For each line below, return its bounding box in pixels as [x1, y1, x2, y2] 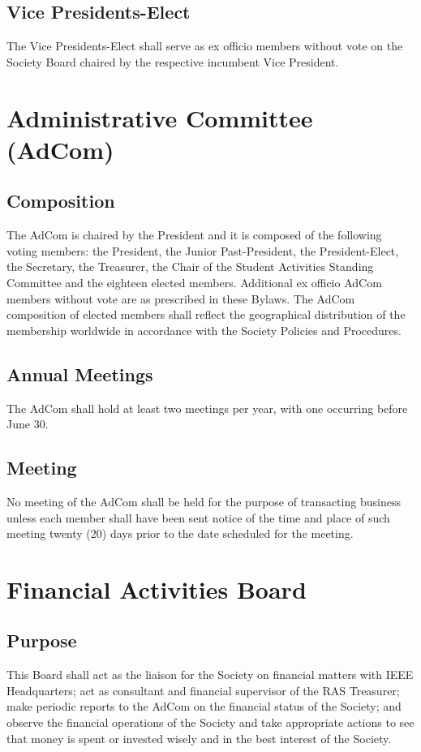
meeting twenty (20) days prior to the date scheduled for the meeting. [6, 525, 354, 542]
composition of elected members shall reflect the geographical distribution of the [6, 306, 406, 323]
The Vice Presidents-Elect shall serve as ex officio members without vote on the [6, 37, 403, 54]
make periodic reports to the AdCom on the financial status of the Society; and [6, 698, 402, 715]
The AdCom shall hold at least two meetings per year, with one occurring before [6, 399, 408, 416]
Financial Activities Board [6, 572, 307, 605]
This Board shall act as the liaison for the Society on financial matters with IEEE [6, 666, 414, 683]
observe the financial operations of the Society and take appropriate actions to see [6, 714, 415, 731]
